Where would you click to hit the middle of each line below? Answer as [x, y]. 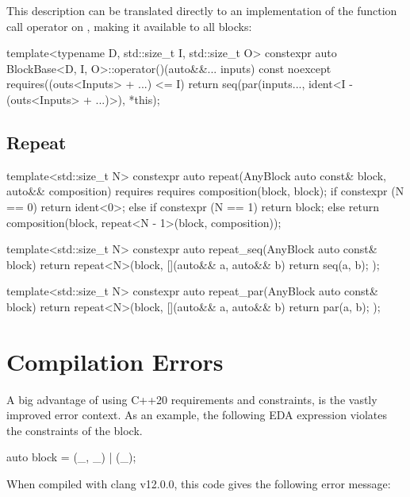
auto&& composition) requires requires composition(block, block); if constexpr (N [205, 191]
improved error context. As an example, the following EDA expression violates [197, 415]
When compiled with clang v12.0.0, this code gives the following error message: [199, 484]
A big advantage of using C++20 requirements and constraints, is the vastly [192, 399]
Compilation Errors [115, 361]
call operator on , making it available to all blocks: [129, 26]
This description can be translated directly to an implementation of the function [202, 10]
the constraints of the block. [75, 430]
